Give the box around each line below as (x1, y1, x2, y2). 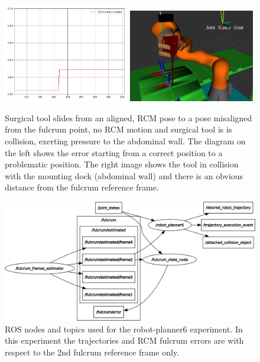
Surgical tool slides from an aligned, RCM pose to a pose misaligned (5, 111, 252, 124)
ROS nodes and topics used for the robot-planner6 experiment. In (5, 322, 243, 335)
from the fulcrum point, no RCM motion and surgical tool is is (5, 123, 232, 135)
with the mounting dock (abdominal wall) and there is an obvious (5, 169, 243, 182)
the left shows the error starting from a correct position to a (5, 146, 223, 159)
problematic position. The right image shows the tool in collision (5, 158, 239, 170)
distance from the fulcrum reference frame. (5, 181, 159, 193)
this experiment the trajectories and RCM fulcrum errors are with (5, 334, 244, 347)
